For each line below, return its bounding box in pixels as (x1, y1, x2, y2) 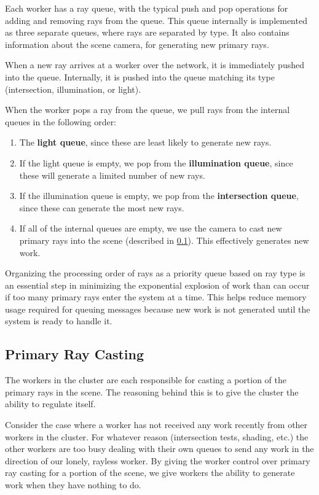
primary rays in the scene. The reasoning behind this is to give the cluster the (5, 385, 299, 398)
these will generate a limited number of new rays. (19, 168, 205, 181)
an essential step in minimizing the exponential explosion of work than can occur (5, 278, 310, 291)
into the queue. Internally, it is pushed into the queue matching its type (5, 70, 275, 83)
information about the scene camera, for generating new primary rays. (5, 37, 269, 50)
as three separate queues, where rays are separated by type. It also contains (5, 26, 289, 39)
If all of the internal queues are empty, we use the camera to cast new (19, 222, 282, 235)
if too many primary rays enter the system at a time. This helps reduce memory (5, 290, 307, 303)
